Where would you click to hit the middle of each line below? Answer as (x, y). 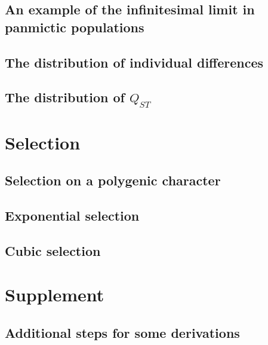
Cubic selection (53, 250)
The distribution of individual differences (134, 62)
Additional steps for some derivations (122, 333)
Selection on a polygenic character (113, 180)
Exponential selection (72, 216)
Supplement (55, 294)
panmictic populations (75, 27)
